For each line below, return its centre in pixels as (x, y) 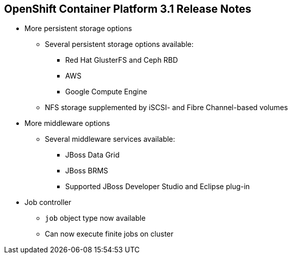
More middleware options (67, 123)
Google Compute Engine (106, 92)
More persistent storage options (78, 29)
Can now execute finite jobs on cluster (109, 234)
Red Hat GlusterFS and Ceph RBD (122, 60)
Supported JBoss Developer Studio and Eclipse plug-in (158, 187)
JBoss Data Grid (92, 155)
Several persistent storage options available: (119, 44)
